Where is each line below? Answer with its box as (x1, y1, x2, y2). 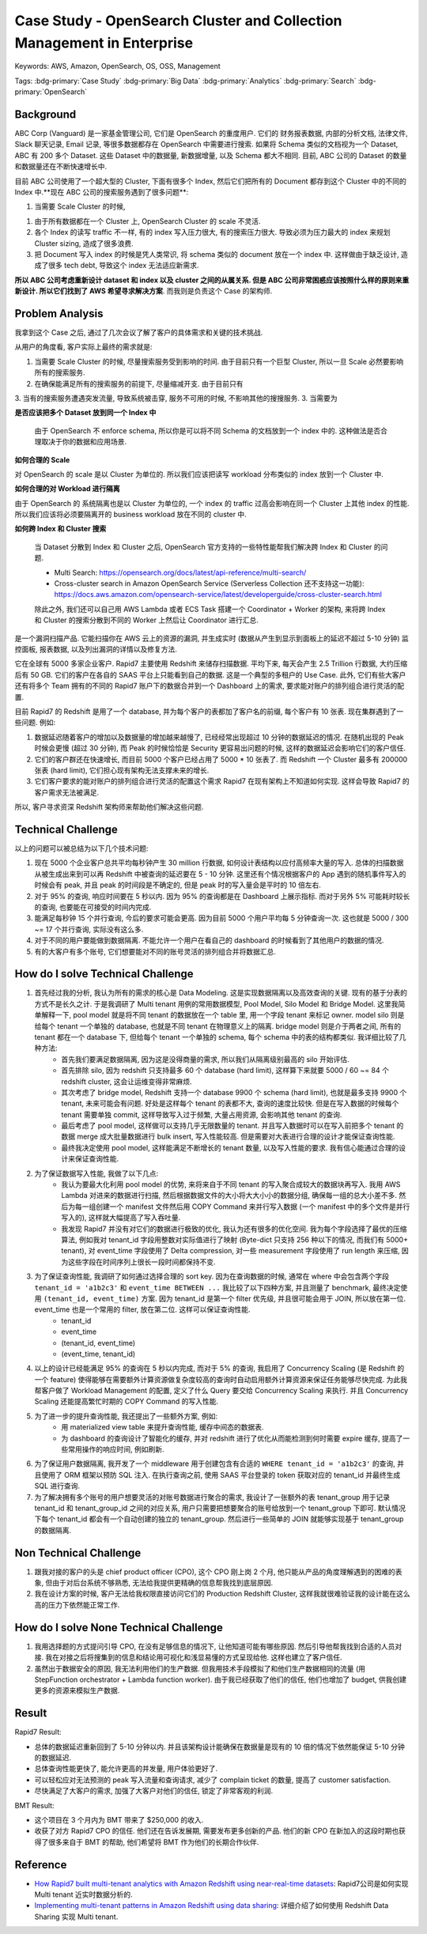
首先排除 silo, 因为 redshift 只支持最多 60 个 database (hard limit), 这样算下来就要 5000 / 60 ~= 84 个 (61, 1066, 389, 1075)
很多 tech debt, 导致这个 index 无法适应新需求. (47, 261, 199, 270)
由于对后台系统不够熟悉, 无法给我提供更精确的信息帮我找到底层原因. (51, 1578, 273, 1588)
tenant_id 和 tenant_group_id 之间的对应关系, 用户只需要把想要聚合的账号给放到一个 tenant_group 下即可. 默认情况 (34, 1503, 406, 1513)
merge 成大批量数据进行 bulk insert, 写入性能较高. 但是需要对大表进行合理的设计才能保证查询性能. (76, 1131, 395, 1142)
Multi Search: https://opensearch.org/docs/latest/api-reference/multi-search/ (54, 568, 307, 577)
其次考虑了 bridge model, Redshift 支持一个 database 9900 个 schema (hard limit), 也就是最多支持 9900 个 (61, 1087, 407, 1097)
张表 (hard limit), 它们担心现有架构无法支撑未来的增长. (34, 765, 210, 775)
